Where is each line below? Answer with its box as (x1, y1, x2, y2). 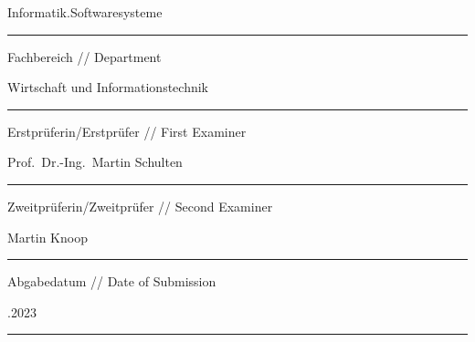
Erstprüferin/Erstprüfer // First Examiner (7, 121, 247, 140)
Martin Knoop (7, 227, 88, 246)
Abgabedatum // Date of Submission (7, 272, 216, 291)
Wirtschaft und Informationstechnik (7, 78, 208, 97)
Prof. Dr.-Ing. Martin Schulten (7, 152, 183, 171)
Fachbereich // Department (7, 47, 162, 66)
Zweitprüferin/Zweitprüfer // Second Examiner (7, 196, 273, 215)
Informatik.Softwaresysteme (7, 3, 163, 21)
